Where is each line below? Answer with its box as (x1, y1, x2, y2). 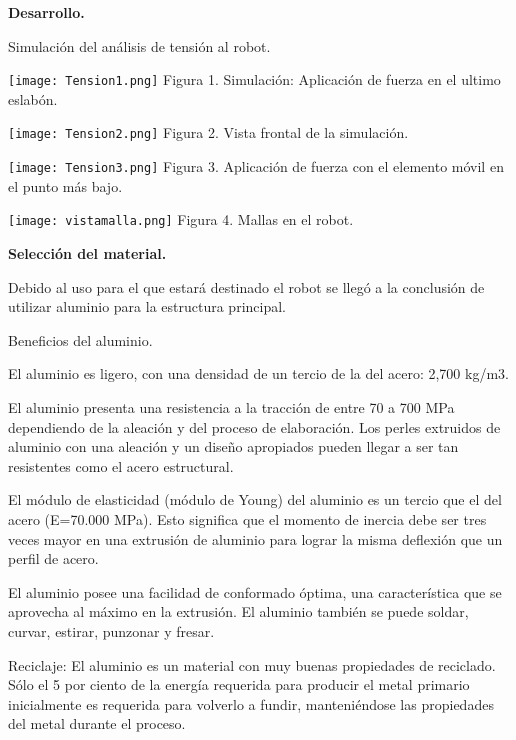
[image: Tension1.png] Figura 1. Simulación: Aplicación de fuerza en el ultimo (8, 69, 501, 90)
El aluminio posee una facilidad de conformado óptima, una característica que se (8, 581, 502, 602)
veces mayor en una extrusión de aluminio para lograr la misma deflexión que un (8, 528, 503, 549)
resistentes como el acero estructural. (8, 455, 234, 476)
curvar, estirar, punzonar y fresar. (8, 620, 215, 641)
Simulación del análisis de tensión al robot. (8, 35, 271, 56)
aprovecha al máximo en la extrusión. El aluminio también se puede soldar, (8, 601, 469, 622)
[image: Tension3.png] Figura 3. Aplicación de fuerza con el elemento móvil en (8, 156, 504, 177)
